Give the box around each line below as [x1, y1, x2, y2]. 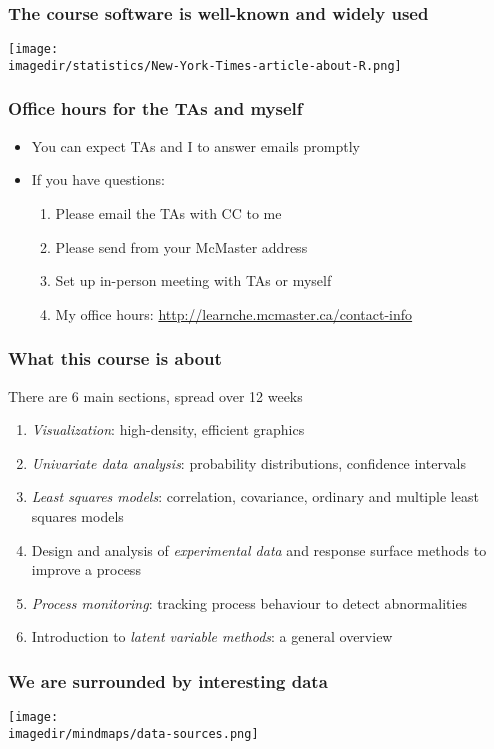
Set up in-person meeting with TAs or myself [55, 270, 332, 291]
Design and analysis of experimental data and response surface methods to [31, 539, 487, 560]
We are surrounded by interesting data [8, 668, 328, 693]
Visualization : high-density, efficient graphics [31, 419, 305, 440]
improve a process [31, 559, 141, 580]
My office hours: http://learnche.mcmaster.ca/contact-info [55, 303, 413, 324]
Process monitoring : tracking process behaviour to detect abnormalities [31, 592, 468, 613]
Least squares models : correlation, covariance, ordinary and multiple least [31, 486, 479, 507]
